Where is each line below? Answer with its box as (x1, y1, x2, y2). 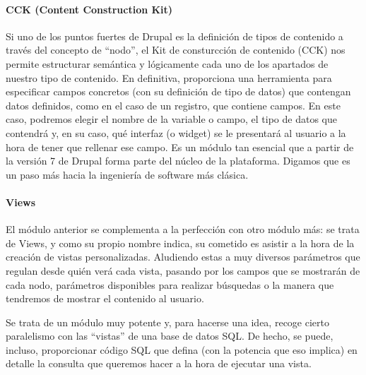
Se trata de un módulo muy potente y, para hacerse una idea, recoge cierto (6, 314, 329, 329)
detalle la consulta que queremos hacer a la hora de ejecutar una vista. (6, 356, 312, 371)
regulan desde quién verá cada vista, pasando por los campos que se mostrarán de (6, 263, 360, 278)
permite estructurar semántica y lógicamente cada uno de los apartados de (6, 56, 329, 71)
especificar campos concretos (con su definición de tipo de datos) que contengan (6, 84, 351, 99)
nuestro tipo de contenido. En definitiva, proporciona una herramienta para (6, 70, 332, 85)
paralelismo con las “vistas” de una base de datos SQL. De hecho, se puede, (6, 328, 333, 343)
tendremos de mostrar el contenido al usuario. (6, 291, 204, 306)
